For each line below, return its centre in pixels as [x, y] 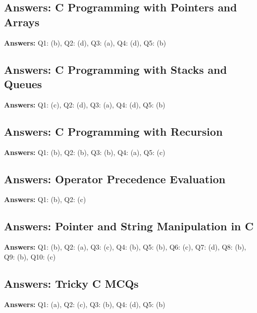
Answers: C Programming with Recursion [113, 131]
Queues [23, 83]
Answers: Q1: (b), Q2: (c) [45, 199]
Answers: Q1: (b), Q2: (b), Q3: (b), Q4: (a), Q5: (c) [85, 152]
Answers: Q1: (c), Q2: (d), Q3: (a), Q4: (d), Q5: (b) [85, 104]
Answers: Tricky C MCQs [71, 283]
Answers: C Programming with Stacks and [116, 69]
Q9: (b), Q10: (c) [30, 256]
